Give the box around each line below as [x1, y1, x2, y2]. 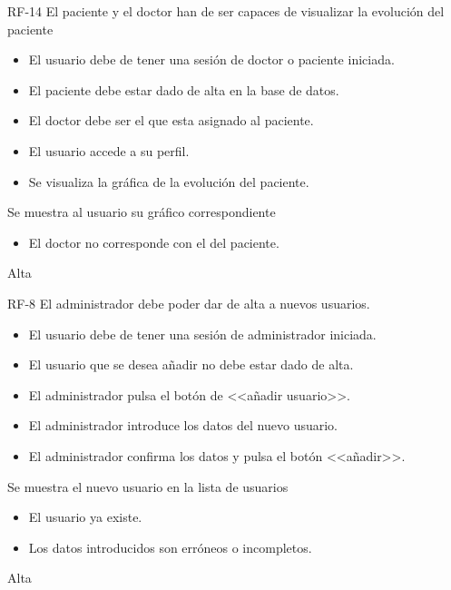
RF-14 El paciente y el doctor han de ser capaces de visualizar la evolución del [7, 2, 445, 20]
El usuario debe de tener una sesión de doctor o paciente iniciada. [28, 50, 395, 69]
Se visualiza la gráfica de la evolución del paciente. [28, 172, 309, 191]
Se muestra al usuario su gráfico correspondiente [7, 202, 276, 221]
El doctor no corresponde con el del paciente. [28, 232, 279, 251]
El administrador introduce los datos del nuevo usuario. [28, 416, 338, 435]
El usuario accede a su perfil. [28, 141, 190, 160]
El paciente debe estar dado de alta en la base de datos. [28, 80, 339, 99]
